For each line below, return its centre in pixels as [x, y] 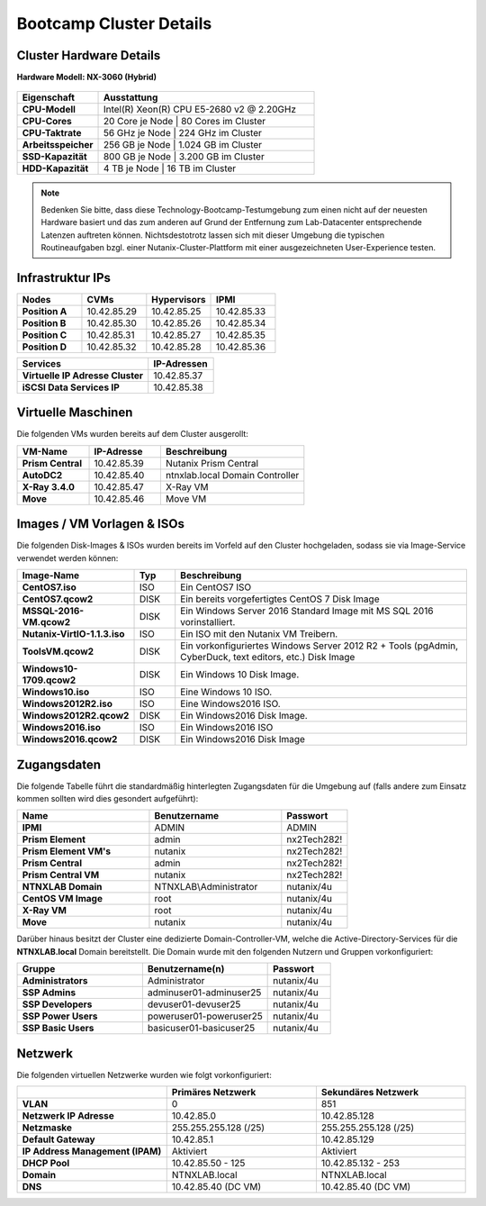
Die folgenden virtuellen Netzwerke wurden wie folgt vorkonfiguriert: [144, 1075]
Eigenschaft [49, 97]
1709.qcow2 [49, 680]
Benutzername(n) [186, 969]
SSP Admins [49, 993]
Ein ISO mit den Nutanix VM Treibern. [259, 634]
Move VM [186, 498]
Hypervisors [179, 299]
